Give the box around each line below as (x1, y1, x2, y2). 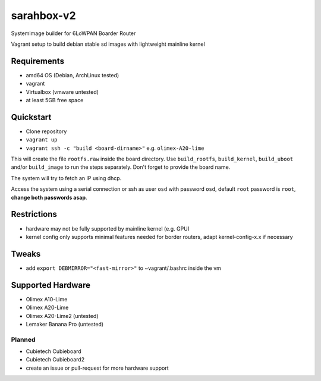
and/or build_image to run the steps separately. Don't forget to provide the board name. (11, 163, 231, 171)
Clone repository (26, 128, 67, 135)
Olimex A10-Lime (26, 295, 68, 303)
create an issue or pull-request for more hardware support (26, 364, 169, 371)
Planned (11, 335, 36, 344)
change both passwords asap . (11, 194, 87, 201)
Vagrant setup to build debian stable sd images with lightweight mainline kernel (11, 40, 205, 48)
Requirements (11, 56, 65, 66)
